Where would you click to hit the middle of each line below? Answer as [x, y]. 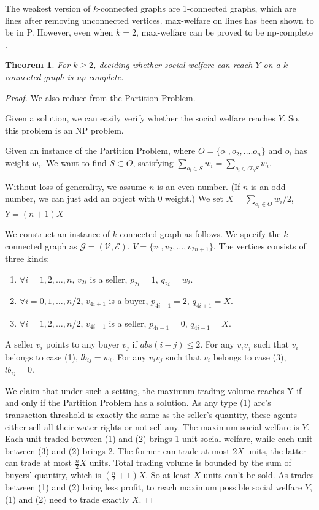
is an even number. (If [199, 186]
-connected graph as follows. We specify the [199, 234]
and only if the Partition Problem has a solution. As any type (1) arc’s [138, 402]
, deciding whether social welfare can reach [173, 65]
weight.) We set [194, 198]
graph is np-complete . [84, 76]
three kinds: [27, 258]
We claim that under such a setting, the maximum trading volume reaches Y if [153, 390]
